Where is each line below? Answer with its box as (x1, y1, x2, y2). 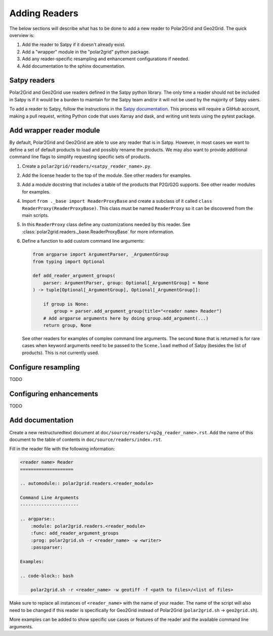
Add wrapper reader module (9, 126, 101, 135)
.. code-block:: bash (20, 573, 74, 579)
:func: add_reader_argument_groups (30, 530, 119, 536)
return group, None (43, 322, 92, 328)
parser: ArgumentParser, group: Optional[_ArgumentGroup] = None (43, 280, 209, 286)
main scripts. (22, 212, 49, 218)
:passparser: (30, 545, 63, 550)
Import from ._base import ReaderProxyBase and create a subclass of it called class (22, 198, 212, 204)
